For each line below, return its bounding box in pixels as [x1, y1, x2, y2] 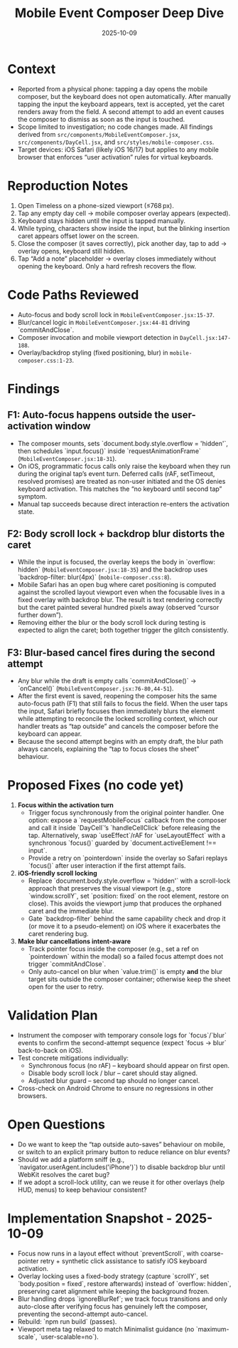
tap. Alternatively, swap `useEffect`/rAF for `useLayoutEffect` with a [28, 831, 226, 840]
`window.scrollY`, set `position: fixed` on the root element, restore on [28, 892, 229, 901]
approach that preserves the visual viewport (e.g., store [28, 884, 192, 893]
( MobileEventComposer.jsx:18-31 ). [17, 454, 117, 462]
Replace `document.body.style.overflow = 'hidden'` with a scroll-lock [28, 876, 231, 885]
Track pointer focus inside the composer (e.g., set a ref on [28, 945, 199, 953]
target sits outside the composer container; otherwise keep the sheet [28, 975, 231, 984]
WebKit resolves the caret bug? [17, 1171, 110, 1178]
